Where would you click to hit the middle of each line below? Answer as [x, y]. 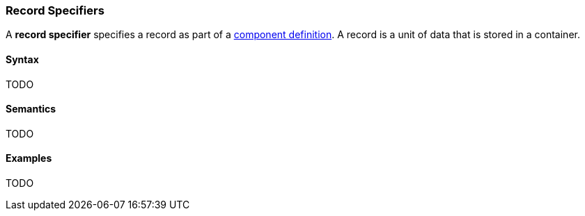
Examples [29, 158]
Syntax [22, 59]
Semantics [31, 109]
